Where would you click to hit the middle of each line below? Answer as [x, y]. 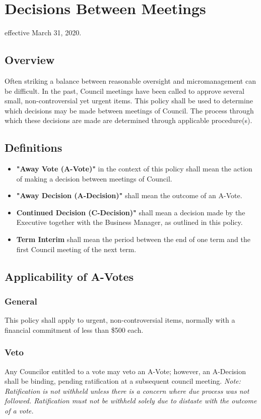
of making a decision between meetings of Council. [94, 178]
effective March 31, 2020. [43, 33]
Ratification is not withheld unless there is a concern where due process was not [127, 391]
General [21, 301]
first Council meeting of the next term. [76, 249]
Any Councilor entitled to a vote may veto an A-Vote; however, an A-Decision [125, 371]
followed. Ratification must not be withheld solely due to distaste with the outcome [131, 401]
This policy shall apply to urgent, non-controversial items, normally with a [120, 320]
